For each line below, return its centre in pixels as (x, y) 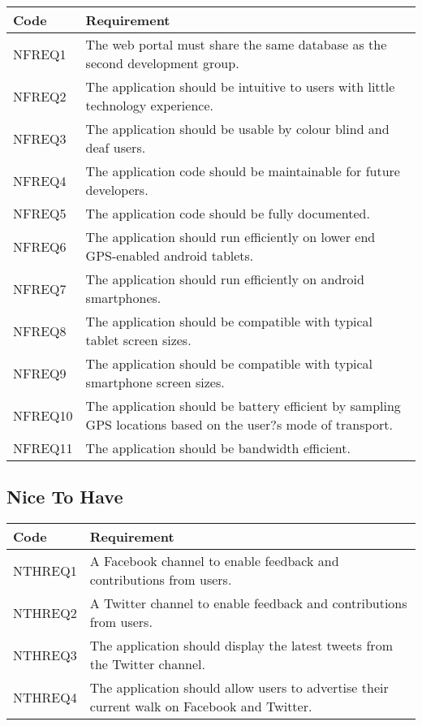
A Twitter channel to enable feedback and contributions (248, 603)
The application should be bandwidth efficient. (218, 448)
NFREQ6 (40, 246)
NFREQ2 (40, 96)
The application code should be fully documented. (228, 213)
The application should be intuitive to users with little (240, 86)
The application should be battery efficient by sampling (243, 406)
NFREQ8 (40, 331)
